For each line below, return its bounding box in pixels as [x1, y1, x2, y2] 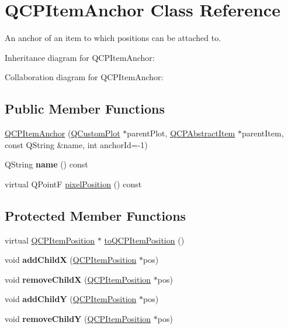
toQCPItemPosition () [104, 234, 185, 246]
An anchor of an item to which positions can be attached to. [5, 32, 221, 44]
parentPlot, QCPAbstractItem [127, 127, 235, 139]
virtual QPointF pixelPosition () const [5, 177, 142, 190]
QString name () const [5, 158, 88, 170]
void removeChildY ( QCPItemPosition [5, 313, 151, 325]
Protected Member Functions [5, 206, 186, 224]
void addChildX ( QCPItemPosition [5, 253, 137, 266]
